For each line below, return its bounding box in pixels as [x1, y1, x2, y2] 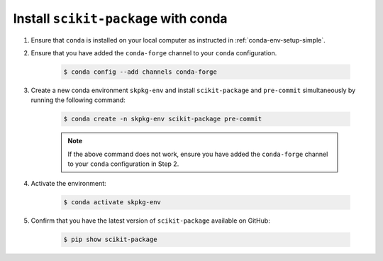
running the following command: [30, 96, 126, 104]
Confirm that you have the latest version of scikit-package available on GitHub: [30, 216, 271, 225]
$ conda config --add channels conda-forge [63, 67, 218, 76]
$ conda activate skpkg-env [63, 199, 161, 206]
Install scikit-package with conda [13, 11, 228, 26]
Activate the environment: [30, 179, 106, 188]
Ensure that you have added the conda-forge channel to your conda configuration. [30, 48, 277, 57]
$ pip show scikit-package [63, 235, 157, 244]
